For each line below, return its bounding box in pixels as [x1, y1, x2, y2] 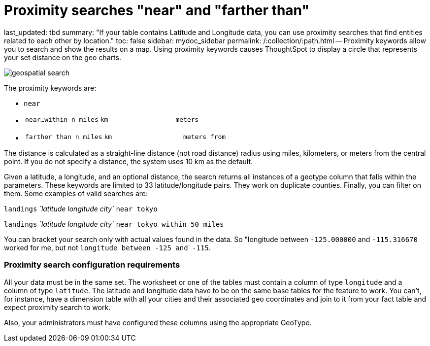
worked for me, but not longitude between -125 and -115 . [4, 243, 211, 252]
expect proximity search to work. [4, 303, 111, 311]
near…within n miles [25, 115, 99, 123]
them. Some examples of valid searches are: [4, 189, 148, 198]
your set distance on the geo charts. [4, 53, 121, 62]
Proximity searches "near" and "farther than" [4, 2, 309, 19]
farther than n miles [25, 133, 102, 140]
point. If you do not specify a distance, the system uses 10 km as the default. [4, 157, 253, 166]
